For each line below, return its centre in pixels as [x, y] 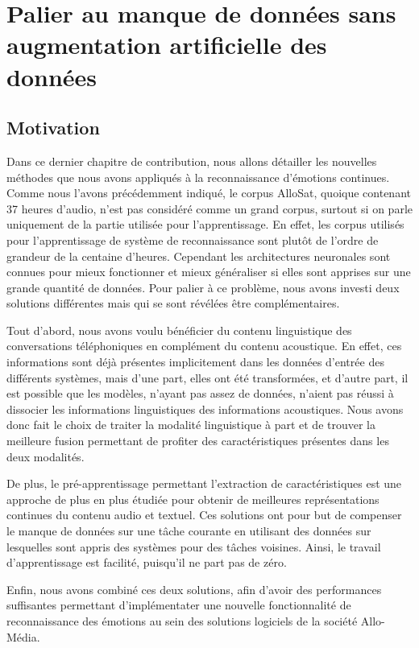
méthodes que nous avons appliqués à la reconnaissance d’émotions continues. [198, 177]
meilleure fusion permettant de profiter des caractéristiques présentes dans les [198, 441]
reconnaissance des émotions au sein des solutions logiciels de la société [182, 620]
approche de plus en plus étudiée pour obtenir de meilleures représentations [193, 499]
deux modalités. [46, 456]
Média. [23, 636]
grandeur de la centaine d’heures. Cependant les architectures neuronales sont [199, 256]
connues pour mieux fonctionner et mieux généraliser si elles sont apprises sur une [209, 272]
